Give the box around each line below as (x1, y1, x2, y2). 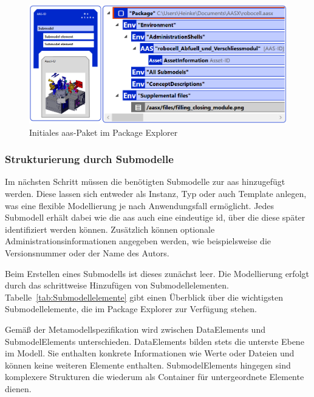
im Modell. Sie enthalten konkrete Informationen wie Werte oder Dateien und (5, 347, 295, 359)
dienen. (5, 382, 32, 395)
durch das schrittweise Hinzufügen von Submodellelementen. (5, 279, 229, 292)
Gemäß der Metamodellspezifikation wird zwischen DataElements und (5, 322, 265, 335)
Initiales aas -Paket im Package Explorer (29, 125, 178, 138)
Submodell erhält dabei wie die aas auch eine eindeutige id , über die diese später (5, 211, 305, 224)
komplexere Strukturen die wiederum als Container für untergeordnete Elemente (5, 370, 304, 383)
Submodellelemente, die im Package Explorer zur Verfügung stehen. (5, 302, 257, 315)
